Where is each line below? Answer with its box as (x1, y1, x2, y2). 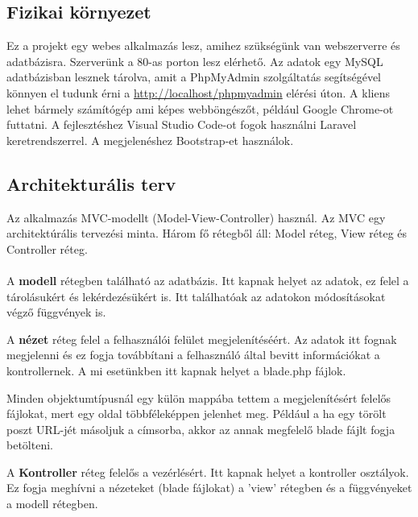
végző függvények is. (6, 304, 106, 321)
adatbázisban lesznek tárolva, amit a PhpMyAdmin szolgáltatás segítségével (6, 68, 382, 85)
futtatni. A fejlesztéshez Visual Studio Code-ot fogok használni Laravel (6, 116, 357, 133)
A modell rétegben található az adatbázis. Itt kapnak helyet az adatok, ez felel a (6, 271, 409, 288)
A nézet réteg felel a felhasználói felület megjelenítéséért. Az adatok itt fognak (6, 330, 397, 347)
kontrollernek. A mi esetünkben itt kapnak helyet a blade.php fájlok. (6, 362, 346, 378)
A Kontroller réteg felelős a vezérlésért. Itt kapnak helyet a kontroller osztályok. (6, 463, 409, 480)
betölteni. (6, 436, 53, 453)
